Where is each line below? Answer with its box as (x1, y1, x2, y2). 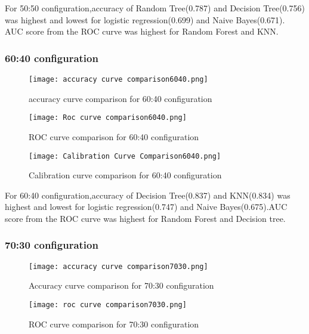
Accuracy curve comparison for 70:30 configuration (29, 279, 214, 292)
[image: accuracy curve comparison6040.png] (29, 75, 208, 83)
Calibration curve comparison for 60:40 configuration (29, 169, 222, 181)
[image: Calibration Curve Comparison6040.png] (29, 151, 221, 160)
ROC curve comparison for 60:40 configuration (29, 130, 199, 143)
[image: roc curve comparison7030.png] (29, 301, 187, 309)
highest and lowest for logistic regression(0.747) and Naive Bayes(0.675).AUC (5, 200, 288, 213)
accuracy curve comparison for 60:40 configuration (29, 92, 212, 104)
